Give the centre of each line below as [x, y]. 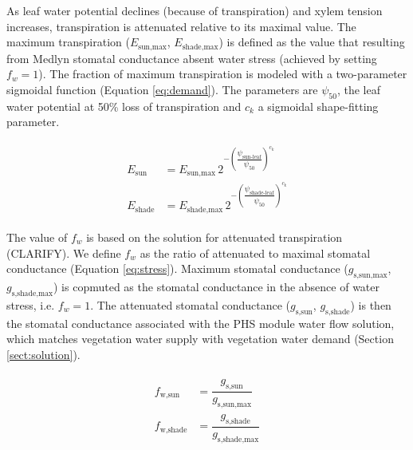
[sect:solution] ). [43, 354]
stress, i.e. [31, 304]
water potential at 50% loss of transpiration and [124, 106]
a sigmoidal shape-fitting [318, 106]
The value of [37, 237]
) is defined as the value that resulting [312, 42]
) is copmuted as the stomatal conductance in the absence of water [217, 286]
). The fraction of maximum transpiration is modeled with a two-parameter [223, 74]
